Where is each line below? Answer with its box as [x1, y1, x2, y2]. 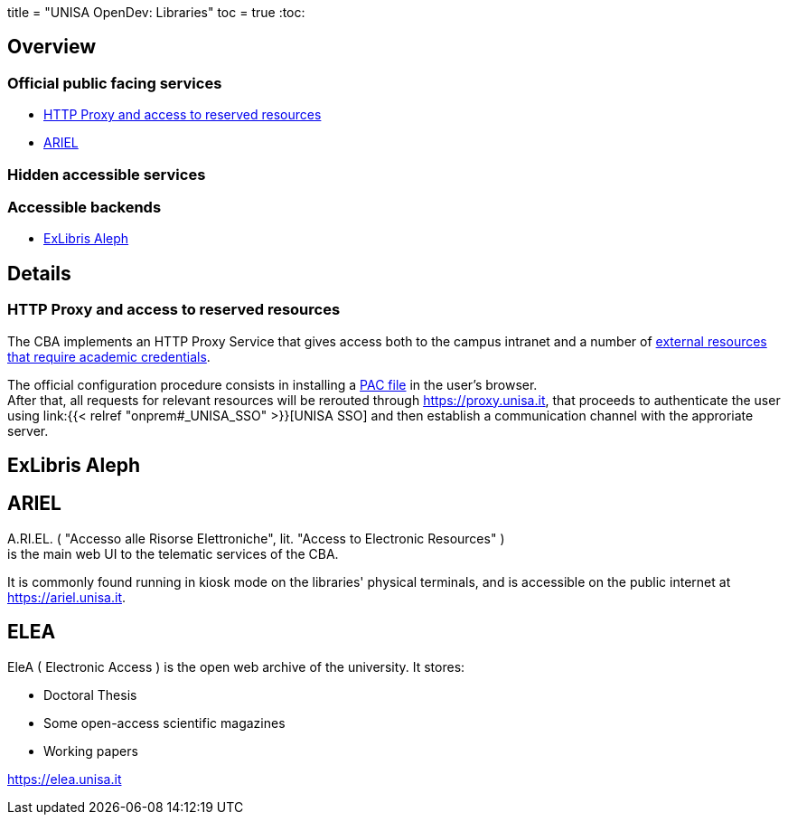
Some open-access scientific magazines [43, 714, 286, 731]
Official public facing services [7, 73, 222, 92]
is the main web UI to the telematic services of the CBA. [7, 545, 339, 562]
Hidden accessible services [7, 165, 206, 184]
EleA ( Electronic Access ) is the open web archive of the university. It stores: [7, 658, 465, 675]
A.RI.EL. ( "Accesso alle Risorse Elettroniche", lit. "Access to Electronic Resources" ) [7, 530, 505, 546]
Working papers [43, 742, 138, 759]
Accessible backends [7, 197, 162, 216]
